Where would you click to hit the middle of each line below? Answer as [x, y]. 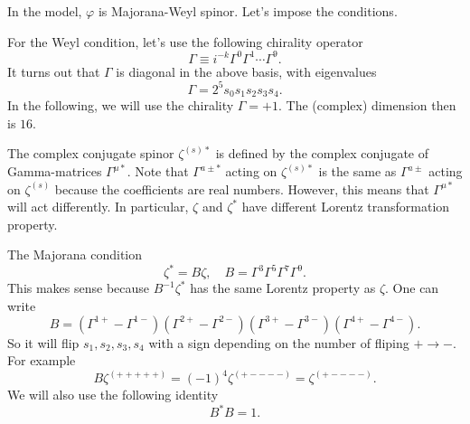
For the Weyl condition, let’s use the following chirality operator [185, 41]
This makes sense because [79, 288]
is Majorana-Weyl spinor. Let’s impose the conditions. [248, 11]
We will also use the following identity [113, 395]
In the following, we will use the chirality [121, 105]
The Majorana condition [75, 254]
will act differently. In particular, [98, 207]
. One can [412, 288]
